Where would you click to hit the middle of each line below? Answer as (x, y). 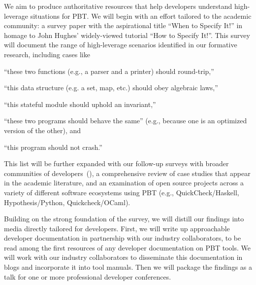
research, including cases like (47, 54)
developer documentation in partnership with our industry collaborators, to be (123, 238)
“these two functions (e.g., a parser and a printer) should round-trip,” (109, 71)
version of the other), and (43, 130)
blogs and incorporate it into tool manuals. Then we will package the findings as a (128, 267)
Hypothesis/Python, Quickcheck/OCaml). (67, 202)
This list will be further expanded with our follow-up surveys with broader (116, 163)
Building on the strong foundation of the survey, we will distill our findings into (124, 219)
